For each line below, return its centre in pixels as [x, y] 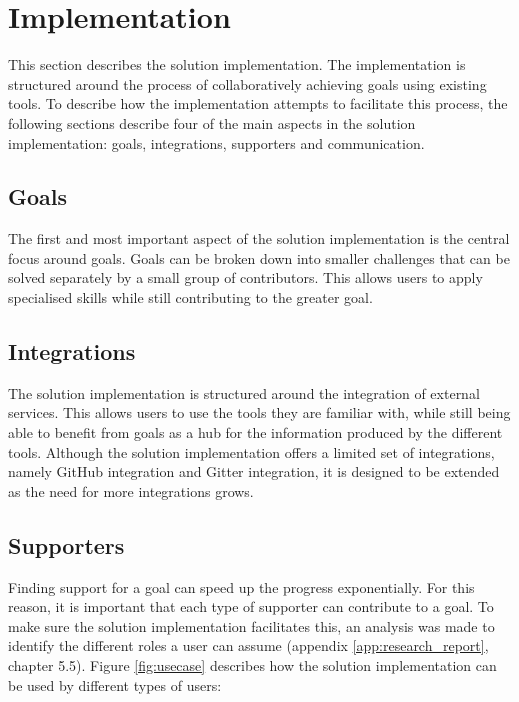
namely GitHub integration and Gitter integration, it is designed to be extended [254, 471]
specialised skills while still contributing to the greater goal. [190, 297]
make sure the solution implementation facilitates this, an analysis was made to [251, 625]
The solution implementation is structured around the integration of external [244, 392]
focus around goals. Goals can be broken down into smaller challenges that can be [259, 257]
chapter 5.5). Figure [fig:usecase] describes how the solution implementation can [252, 665]
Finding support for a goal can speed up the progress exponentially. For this [241, 586]
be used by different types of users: [115, 684]
